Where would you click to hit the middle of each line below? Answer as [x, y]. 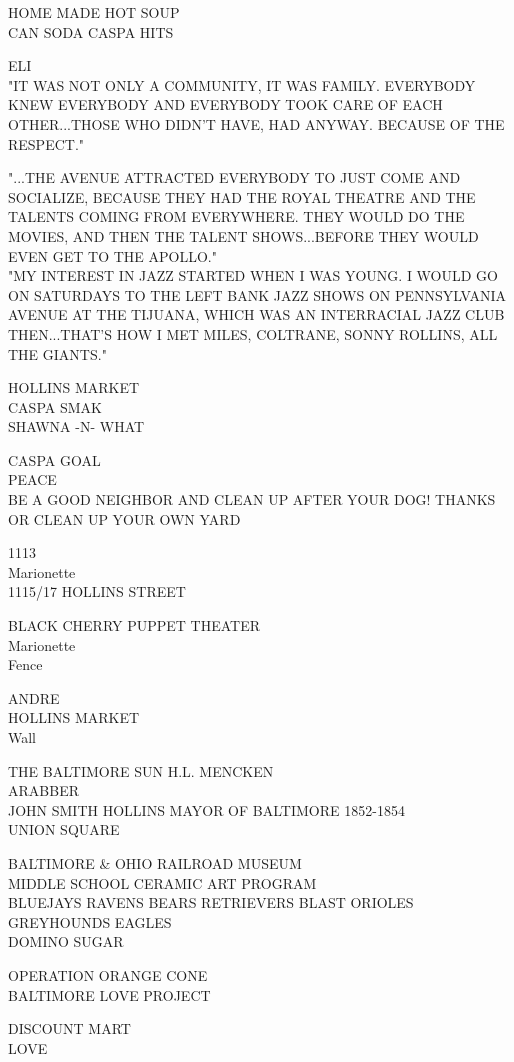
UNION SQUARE [64, 829]
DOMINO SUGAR [66, 941]
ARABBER [43, 790]
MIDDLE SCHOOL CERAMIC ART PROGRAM [162, 882]
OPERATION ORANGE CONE [108, 974]
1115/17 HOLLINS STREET [97, 591]
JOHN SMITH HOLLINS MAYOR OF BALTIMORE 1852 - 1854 [206, 809]
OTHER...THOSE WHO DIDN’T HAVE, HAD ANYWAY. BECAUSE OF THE [256, 123]
